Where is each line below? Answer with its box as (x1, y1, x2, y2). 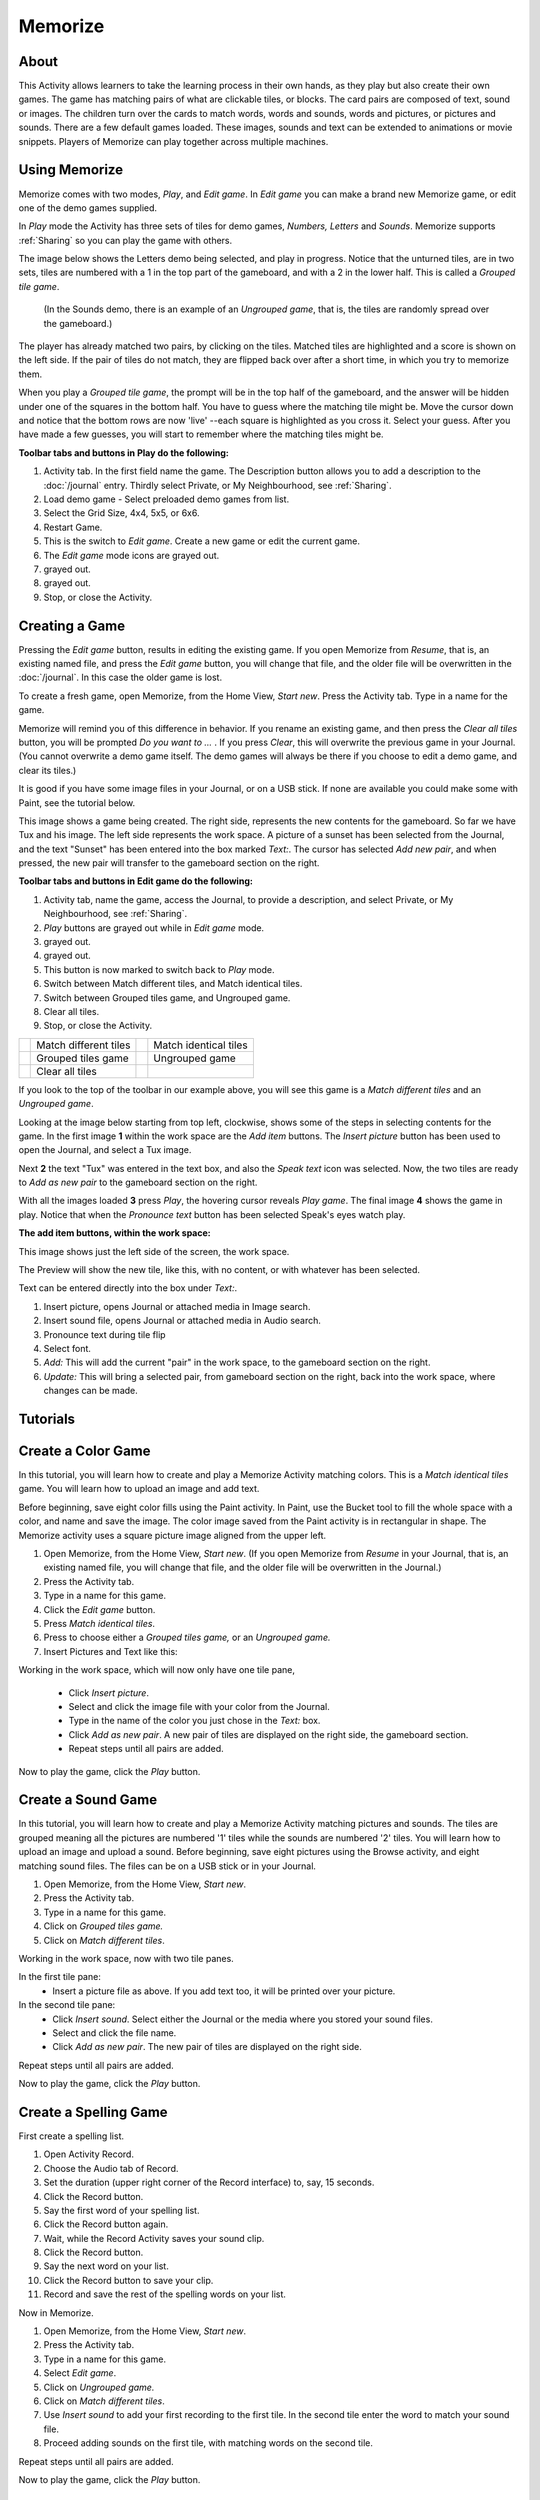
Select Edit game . (43, 2367, 117, 2379)
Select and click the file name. (52, 2026, 177, 2039)
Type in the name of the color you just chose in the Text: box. (68, 1715, 321, 1727)
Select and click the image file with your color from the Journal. (68, 1700, 330, 1712)
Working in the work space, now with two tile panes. (18, 1952, 234, 1964)
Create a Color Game (18, 1443, 151, 1459)
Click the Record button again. (43, 2218, 169, 2230)
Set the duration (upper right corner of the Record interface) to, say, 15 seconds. (43, 2176, 375, 2189)
